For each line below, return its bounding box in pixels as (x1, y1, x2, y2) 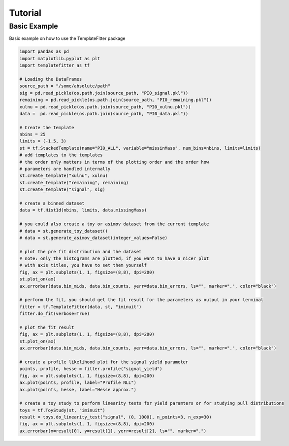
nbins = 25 (19, 132, 46, 137)
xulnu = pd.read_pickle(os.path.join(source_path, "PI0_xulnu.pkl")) (19, 104, 191, 109)
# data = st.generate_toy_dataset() (19, 228, 108, 234)
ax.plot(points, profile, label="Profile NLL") (19, 380, 136, 385)
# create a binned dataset (19, 200, 85, 206)
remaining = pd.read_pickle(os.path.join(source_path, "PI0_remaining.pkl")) (19, 97, 212, 103)
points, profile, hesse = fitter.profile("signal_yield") (19, 366, 162, 372)
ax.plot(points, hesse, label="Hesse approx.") (19, 387, 136, 392)
